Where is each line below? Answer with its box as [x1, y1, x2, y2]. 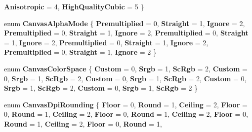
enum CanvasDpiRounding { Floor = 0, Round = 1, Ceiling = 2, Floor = [4, 99, 248, 109]
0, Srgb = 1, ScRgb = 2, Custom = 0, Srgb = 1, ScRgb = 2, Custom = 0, [4, 73, 247, 83]
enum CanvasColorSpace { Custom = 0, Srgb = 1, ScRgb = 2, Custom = [4, 63, 248, 73]
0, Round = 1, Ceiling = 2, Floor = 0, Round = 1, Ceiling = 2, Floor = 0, [4, 109, 248, 119]
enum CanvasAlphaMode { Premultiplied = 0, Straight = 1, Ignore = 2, [4, 18, 245, 28]
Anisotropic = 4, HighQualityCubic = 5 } [4, 1, 144, 11]
